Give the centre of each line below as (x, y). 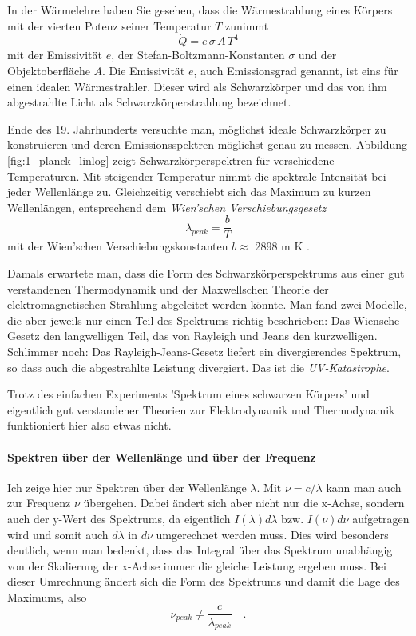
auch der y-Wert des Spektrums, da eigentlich (119, 518)
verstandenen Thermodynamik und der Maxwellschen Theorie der (168, 288)
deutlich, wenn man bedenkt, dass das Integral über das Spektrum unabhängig (200, 550)
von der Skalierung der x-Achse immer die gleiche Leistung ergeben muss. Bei (197, 565)
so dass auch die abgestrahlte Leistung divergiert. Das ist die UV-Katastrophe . (198, 367)
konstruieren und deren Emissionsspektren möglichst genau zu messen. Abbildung (208, 144)
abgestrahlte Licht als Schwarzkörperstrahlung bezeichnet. (149, 102)
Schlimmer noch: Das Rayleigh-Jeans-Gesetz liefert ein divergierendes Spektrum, (204, 351)
